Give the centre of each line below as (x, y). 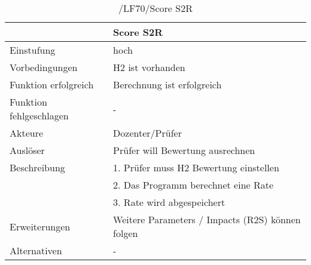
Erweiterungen (40, 226)
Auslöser (27, 150)
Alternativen (36, 250)
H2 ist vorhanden (149, 67)
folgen (126, 233)
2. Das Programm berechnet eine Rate (193, 185)
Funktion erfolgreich (52, 84)
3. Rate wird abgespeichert (169, 202)
